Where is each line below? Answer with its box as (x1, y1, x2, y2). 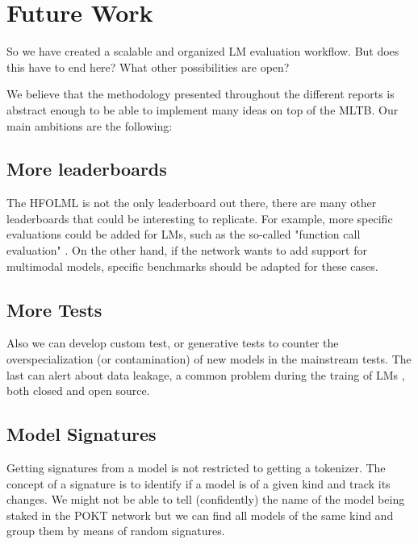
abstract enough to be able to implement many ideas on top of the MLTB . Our (6, 101, 399, 118)
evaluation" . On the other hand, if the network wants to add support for (6, 242, 367, 259)
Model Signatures (6, 421, 157, 446)
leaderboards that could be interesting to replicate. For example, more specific (6, 210, 393, 226)
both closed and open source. (6, 382, 150, 399)
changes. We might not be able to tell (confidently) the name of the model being (6, 491, 405, 508)
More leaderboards (6, 156, 167, 181)
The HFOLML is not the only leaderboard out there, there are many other (6, 194, 377, 211)
